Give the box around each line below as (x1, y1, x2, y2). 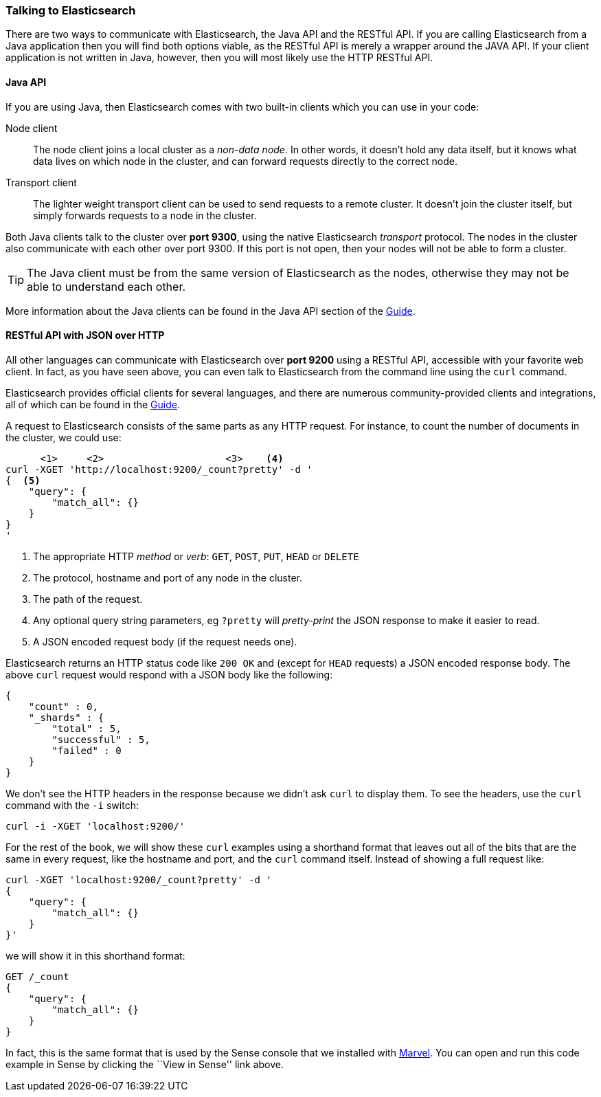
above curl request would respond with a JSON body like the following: (5, 668, 333, 680)
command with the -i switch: (5, 799, 139, 811)
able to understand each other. (27, 279, 186, 293)
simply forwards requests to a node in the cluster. (33, 209, 257, 221)
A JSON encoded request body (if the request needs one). (33, 635, 297, 647)
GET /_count (5, 971, 69, 982)
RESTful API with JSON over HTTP (5, 329, 165, 342)
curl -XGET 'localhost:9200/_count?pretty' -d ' (5, 874, 272, 885)
